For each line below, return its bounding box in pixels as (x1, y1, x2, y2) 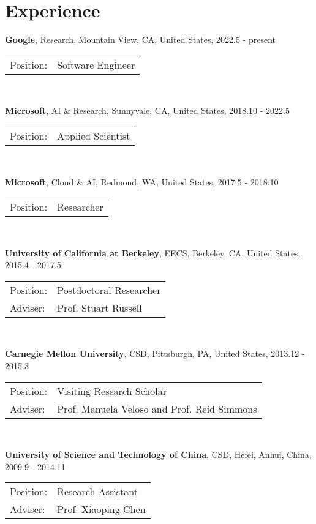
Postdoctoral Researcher (57, 282, 161, 297)
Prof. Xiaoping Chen (57, 502, 146, 517)
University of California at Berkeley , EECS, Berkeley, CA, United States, (5, 246, 301, 259)
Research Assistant (57, 484, 138, 499)
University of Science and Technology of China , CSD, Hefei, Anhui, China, (5, 448, 312, 461)
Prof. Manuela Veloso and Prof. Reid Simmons (57, 401, 257, 416)
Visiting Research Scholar (57, 383, 167, 398)
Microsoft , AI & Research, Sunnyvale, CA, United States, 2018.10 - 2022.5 (5, 104, 290, 117)
